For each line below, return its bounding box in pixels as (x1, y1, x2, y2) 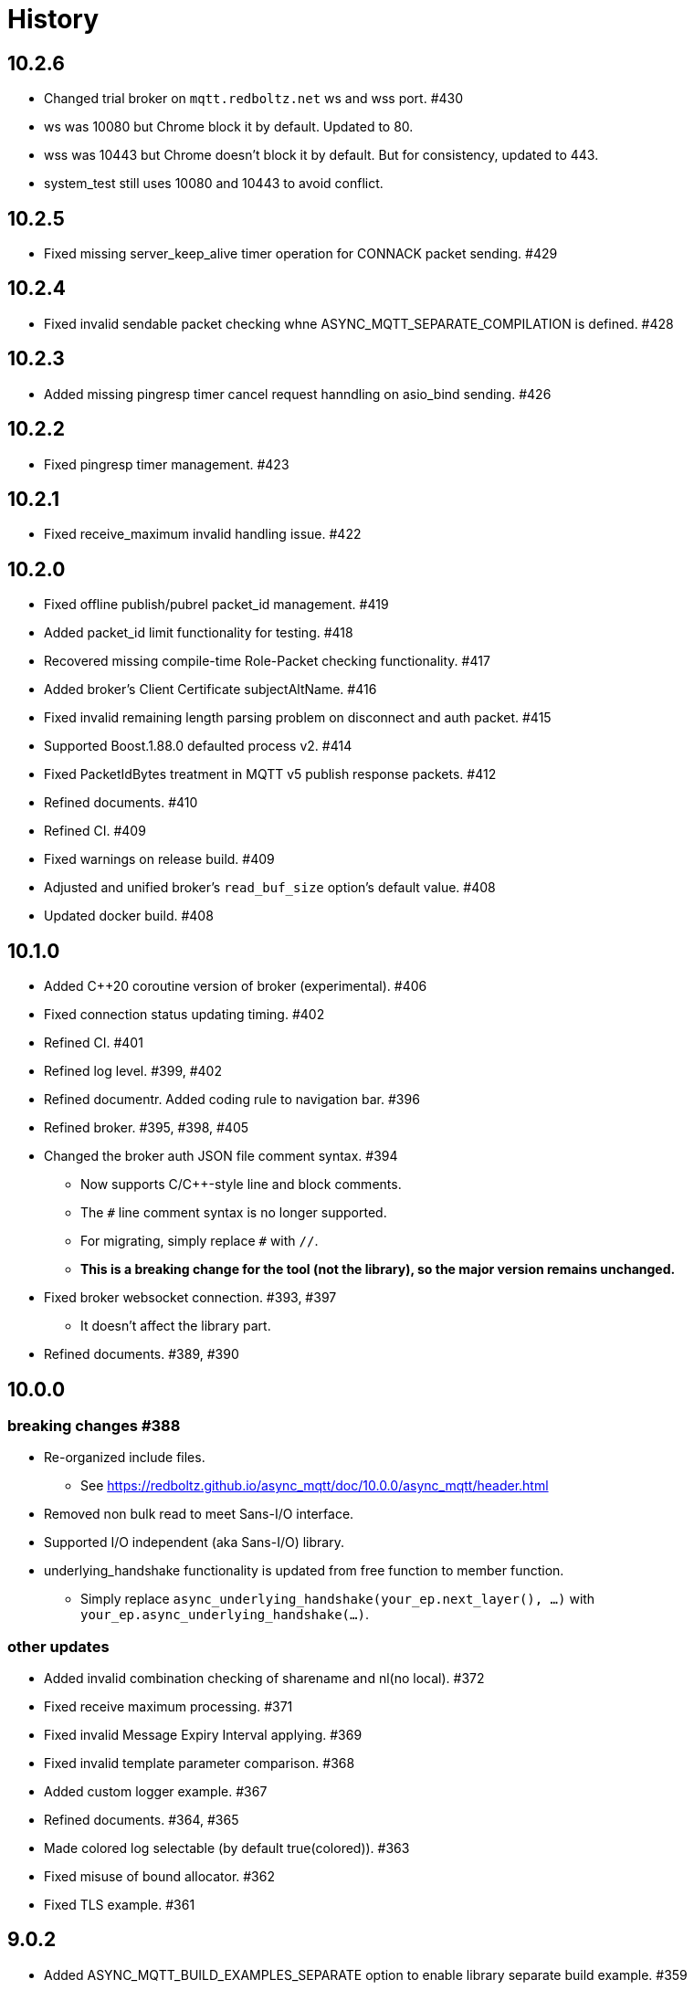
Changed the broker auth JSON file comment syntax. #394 (44, 1148, 398, 1164)
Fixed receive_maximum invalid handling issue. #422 (44, 526, 362, 542)
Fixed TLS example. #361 (44, 1897, 195, 1913)
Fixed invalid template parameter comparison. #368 (44, 1755, 355, 1772)
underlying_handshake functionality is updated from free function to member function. (44, 1563, 564, 1579)
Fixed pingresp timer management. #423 (44, 456, 289, 472)
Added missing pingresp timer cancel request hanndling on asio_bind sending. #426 (44, 385, 552, 402)
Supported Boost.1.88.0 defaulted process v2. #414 (44, 738, 352, 754)
